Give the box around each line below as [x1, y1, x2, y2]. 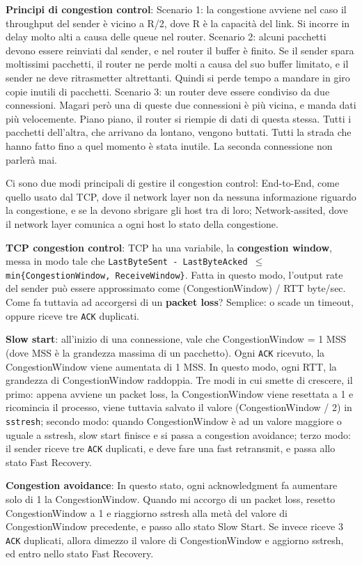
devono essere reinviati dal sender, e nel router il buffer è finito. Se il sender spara [6, 42, 354, 57]
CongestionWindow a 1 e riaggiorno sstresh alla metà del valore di [6, 505, 288, 520]
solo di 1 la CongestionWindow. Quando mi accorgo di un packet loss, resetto [6, 491, 336, 506]
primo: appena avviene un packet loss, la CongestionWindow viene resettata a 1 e [6, 386, 354, 401]
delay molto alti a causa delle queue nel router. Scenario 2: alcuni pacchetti [6, 29, 326, 44]
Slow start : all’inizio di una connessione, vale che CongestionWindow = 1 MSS [6, 332, 347, 346]
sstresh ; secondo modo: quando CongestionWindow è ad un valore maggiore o [6, 413, 342, 428]
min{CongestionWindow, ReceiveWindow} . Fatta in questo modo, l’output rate [6, 267, 343, 281]
